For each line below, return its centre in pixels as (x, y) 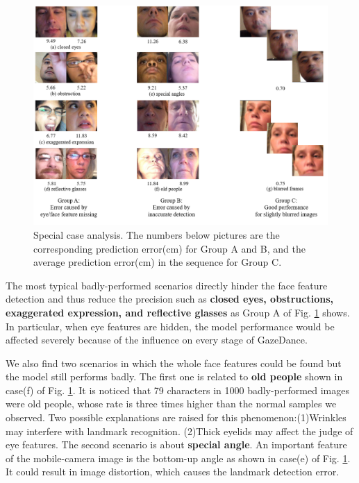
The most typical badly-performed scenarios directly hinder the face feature (167, 285)
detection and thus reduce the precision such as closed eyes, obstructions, (169, 299)
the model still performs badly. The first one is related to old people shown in (174, 376)
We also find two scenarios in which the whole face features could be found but (174, 363)
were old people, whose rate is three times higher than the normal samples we (171, 404)
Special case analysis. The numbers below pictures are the (157, 234)
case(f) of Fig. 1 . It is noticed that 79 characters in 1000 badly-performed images (177, 390)
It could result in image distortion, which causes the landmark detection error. (173, 472)
